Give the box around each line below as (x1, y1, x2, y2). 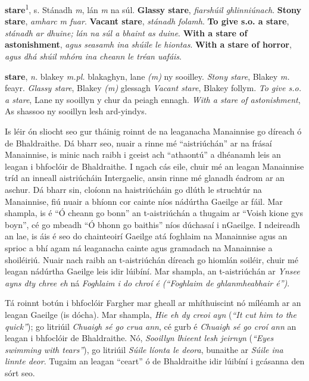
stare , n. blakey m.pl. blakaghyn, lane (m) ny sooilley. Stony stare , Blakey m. (5, 70, 290, 82)
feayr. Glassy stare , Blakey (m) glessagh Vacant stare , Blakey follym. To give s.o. (5, 82, 301, 94)
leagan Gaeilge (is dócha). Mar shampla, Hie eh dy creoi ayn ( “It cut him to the (5, 308, 296, 320)
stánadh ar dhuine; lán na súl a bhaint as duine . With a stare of (5, 26, 248, 39)
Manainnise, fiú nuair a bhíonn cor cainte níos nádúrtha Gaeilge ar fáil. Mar (5, 195, 283, 207)
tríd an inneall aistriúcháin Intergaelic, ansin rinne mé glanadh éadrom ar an (5, 171, 285, 184)
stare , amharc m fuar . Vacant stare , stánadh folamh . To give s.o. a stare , (5, 15, 289, 27)
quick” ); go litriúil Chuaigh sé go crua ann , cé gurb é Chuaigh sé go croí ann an (5, 320, 296, 332)
